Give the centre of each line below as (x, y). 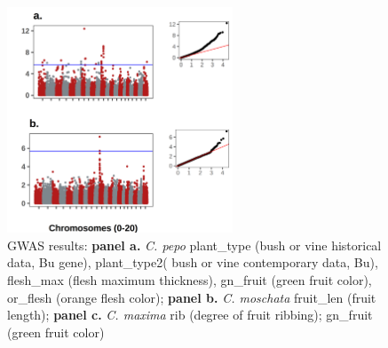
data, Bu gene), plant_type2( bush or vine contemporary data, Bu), (193, 262)
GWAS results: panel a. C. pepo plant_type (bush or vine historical (194, 245)
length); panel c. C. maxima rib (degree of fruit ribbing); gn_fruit (190, 315)
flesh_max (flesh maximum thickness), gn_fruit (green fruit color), (190, 279)
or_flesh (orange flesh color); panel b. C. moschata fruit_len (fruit (192, 297)
